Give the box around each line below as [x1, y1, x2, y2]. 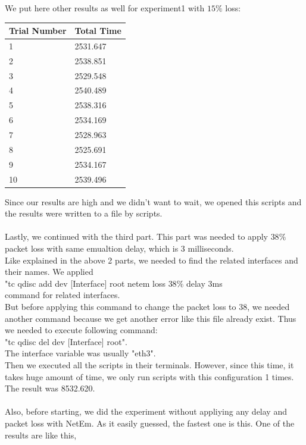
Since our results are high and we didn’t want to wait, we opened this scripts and [5, 195, 302, 208]
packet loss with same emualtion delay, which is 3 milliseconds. [5, 242, 234, 254]
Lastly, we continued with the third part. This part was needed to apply [5, 230, 268, 243]
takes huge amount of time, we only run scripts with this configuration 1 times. [5, 370, 294, 383]
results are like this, [5, 428, 77, 441]
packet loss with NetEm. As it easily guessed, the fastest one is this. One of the [5, 416, 295, 429]
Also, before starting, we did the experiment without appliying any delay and [5, 405, 287, 418]
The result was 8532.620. [5, 382, 95, 394]
